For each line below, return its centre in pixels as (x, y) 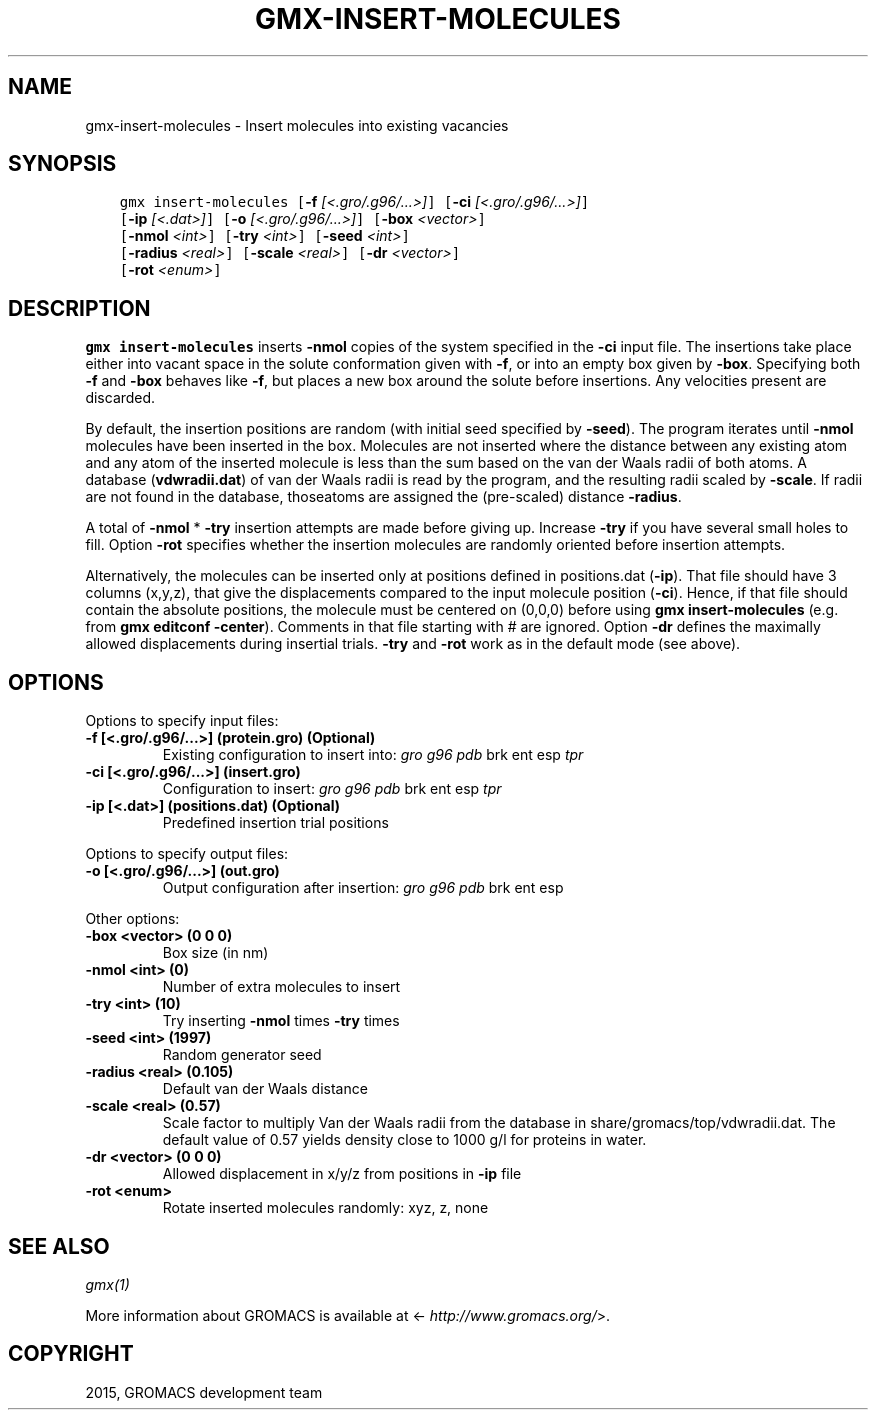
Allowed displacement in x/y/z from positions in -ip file (342, 1174)
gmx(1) (107, 1284)
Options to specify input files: (182, 721)
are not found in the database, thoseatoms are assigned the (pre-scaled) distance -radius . (383, 497)
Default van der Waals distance (265, 1089)
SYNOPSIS (62, 164)
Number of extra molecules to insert (281, 987)
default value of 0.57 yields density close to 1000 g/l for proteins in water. (404, 1140)
